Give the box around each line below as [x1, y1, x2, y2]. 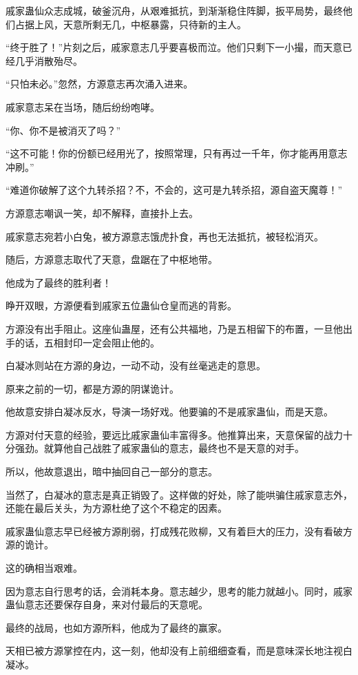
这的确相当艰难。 [6, 561, 83, 575]
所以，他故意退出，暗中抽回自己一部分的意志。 [6, 464, 218, 479]
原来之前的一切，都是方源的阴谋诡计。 [6, 381, 179, 395]
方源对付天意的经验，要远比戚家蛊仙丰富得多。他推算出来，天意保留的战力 [6, 427, 343, 442]
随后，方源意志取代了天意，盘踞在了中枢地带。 [6, 252, 218, 267]
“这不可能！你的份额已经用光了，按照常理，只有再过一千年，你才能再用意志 [6, 146, 348, 160]
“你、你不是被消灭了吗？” [6, 123, 121, 137]
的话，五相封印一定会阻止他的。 [14, 335, 160, 349]
